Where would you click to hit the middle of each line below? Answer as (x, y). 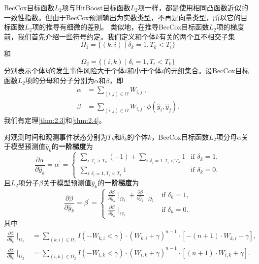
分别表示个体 (25, 70)
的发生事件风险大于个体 (87, 70)
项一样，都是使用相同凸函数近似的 (193, 7)
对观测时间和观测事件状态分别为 (56, 136)
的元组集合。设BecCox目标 (206, 70)
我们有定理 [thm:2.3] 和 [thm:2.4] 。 (55, 120)
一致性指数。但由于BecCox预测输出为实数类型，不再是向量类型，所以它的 (122, 17)
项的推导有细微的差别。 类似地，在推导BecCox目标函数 (121, 27)
